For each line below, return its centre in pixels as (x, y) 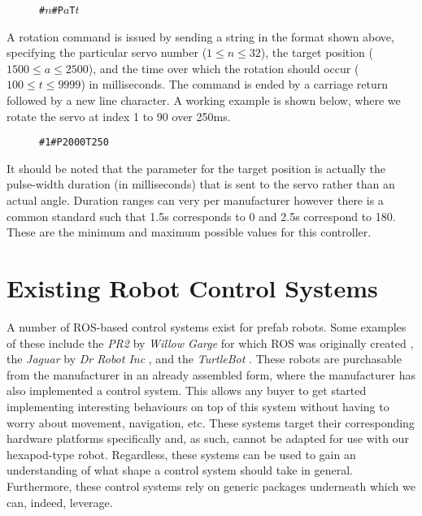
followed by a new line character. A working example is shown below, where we (204, 100)
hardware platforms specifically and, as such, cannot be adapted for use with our (208, 438)
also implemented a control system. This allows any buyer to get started (187, 390)
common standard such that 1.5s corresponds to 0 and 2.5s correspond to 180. (201, 216)
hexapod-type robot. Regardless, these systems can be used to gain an (181, 454)
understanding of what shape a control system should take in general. (180, 470)
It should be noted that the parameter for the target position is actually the (196, 168)
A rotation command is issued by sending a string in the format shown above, (200, 36)
